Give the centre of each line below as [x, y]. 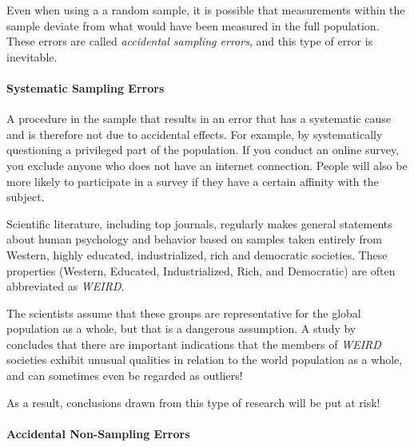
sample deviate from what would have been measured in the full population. [193, 25]
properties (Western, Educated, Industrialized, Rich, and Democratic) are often [201, 270]
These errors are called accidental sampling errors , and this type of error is [190, 41]
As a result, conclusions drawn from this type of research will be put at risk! [193, 402]
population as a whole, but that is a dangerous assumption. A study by [181, 328]
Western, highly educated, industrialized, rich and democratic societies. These [197, 254]
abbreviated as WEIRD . [66, 286]
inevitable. [32, 56]
